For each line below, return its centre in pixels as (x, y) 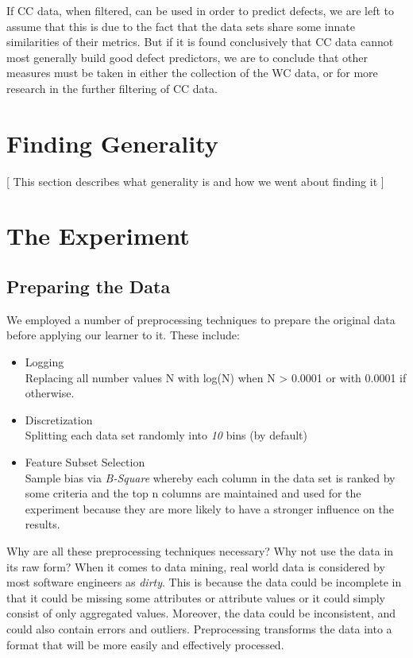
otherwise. (50, 393)
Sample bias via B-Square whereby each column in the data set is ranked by (210, 477)
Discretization (59, 419)
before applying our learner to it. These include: (123, 335)
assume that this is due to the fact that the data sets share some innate (181, 26)
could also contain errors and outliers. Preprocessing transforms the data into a (199, 628)
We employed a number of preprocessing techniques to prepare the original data (201, 319)
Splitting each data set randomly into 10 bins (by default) (166, 435)
